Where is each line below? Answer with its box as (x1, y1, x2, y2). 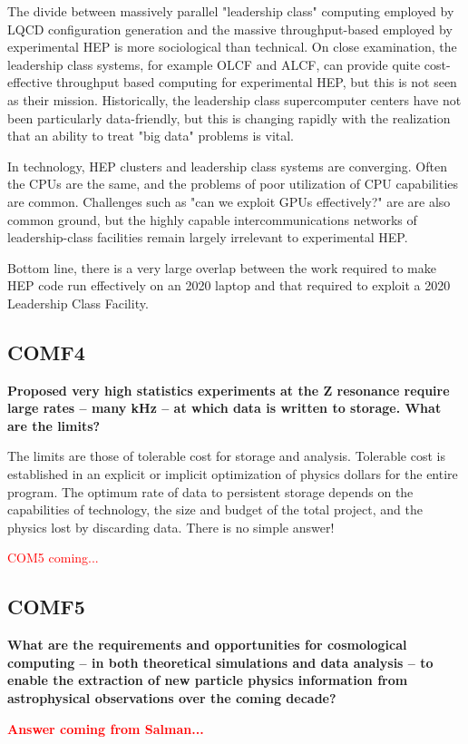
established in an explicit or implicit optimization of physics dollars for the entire (7, 465, 458, 484)
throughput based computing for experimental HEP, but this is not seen (56, 73, 457, 92)
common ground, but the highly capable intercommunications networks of (7, 210, 417, 229)
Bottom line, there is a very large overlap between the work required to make (7, 258, 436, 277)
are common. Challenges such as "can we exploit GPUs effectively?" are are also (7, 191, 451, 210)
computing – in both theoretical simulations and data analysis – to (7, 652, 434, 671)
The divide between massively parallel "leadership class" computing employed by (7, 2, 454, 20)
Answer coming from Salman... (7, 719, 204, 738)
